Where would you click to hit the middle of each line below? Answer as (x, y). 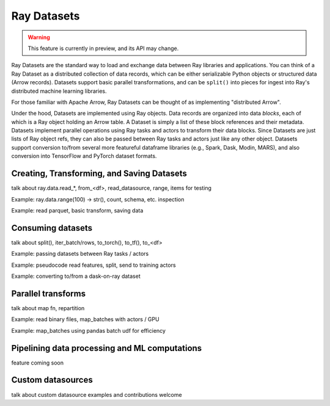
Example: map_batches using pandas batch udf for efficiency (89, 330)
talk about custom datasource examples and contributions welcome (97, 394)
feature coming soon (38, 363)
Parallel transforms (48, 293)
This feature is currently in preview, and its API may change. (103, 48)
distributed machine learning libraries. (59, 91)
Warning (39, 37)
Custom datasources (52, 380)
